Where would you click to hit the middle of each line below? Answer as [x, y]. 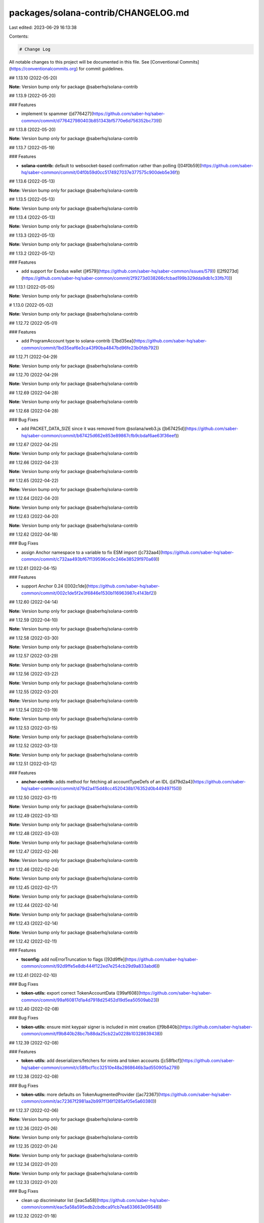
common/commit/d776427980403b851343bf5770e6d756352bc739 [90, 120]
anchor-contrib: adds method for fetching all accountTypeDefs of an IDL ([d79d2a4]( [108, 781]
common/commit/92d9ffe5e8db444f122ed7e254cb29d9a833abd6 [89, 966]
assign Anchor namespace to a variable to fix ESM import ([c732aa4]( [92, 552]
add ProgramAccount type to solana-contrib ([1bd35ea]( [78, 341]
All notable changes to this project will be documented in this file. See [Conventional [94, 62]
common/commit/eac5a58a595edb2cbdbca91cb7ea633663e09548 [90, 1207]
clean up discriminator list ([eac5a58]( [60, 1200]
